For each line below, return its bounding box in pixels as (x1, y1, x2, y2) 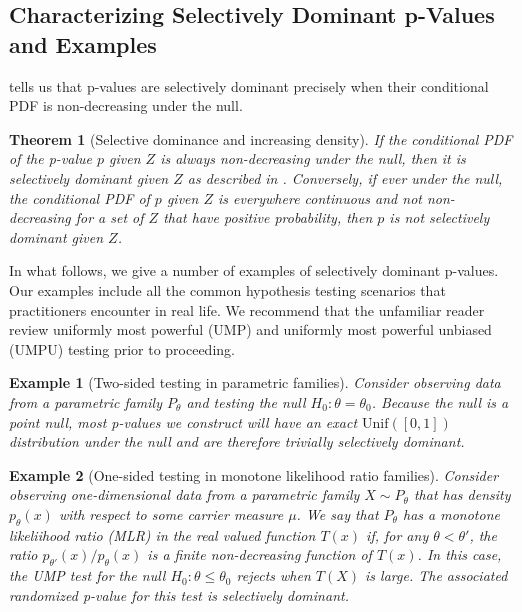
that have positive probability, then (163, 207, 373, 228)
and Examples (9, 28, 157, 59)
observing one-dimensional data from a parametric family (9, 484, 360, 505)
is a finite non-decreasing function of (147, 544, 372, 565)
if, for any (366, 524, 429, 545)
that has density (413, 484, 511, 505)
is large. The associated (365, 565, 508, 586)
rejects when (236, 565, 311, 586)
